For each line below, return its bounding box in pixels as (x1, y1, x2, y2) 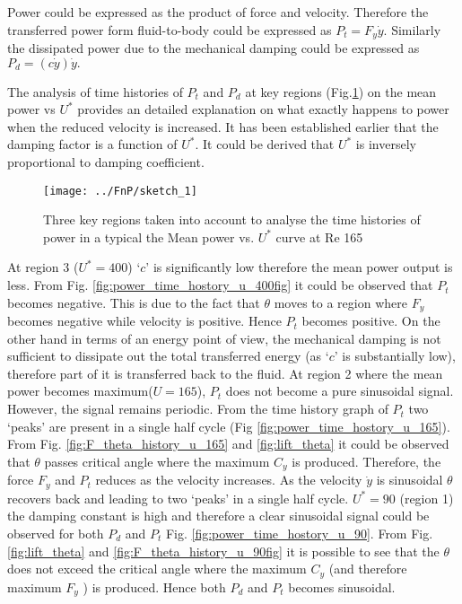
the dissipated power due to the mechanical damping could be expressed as (7, 39, 420, 57)
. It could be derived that (195, 135, 335, 153)
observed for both (7, 523, 104, 542)
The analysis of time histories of (7, 82, 183, 101)
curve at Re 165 (275, 227, 363, 246)
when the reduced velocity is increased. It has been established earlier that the (7, 117, 439, 136)
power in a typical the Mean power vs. (43, 227, 255, 246)
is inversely (355, 135, 416, 153)
